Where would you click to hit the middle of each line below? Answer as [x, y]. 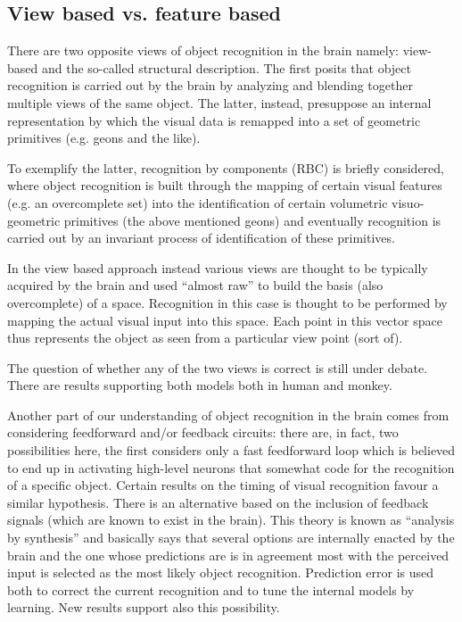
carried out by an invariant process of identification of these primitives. [201, 238]
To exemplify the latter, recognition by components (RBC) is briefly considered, [226, 167]
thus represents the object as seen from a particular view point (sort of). [205, 338]
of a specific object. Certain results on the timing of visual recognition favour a [223, 485]
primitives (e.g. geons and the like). [104, 138]
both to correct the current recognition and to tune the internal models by [211, 589]
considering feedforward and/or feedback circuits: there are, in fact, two [203, 432]
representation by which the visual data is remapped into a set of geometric [214, 120]
